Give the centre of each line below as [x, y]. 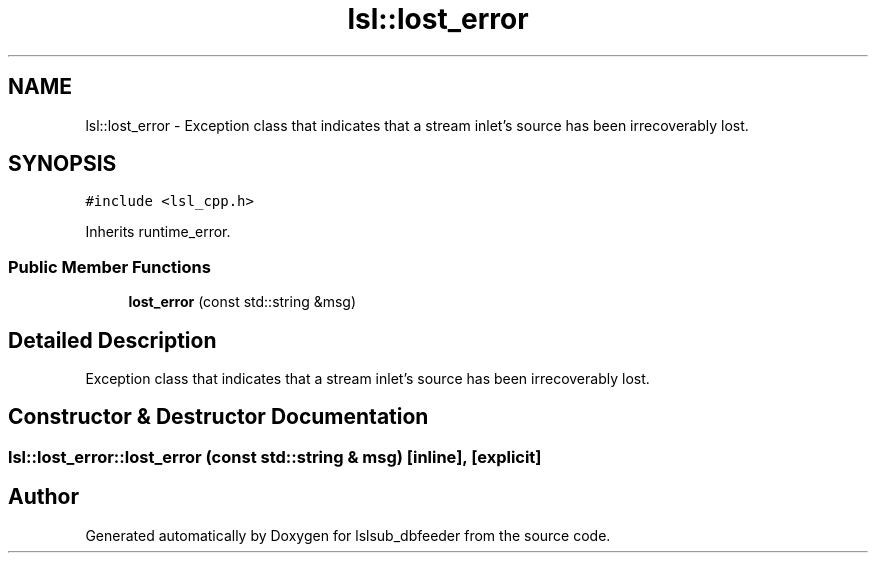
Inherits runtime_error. [158, 232]
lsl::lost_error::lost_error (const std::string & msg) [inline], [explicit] [275, 456]
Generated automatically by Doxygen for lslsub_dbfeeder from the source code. [348, 535]
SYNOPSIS [62, 164]
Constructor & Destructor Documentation [218, 417]
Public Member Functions [109, 266]
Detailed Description [112, 340]
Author [43, 497]
